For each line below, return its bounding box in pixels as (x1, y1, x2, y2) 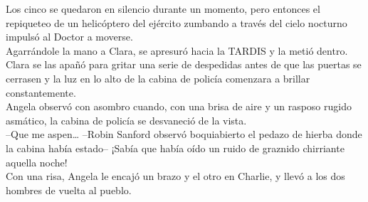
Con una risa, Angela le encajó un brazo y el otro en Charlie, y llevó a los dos (6, 169, 345, 184)
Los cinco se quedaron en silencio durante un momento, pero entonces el (6, 1, 320, 16)
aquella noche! (6, 154, 68, 169)
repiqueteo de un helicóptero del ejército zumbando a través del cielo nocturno (6, 15, 347, 30)
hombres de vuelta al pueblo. (6, 182, 132, 197)
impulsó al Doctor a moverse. (6, 29, 133, 44)
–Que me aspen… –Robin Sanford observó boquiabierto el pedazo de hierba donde (6, 127, 362, 142)
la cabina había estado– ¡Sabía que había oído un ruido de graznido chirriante (6, 140, 345, 155)
